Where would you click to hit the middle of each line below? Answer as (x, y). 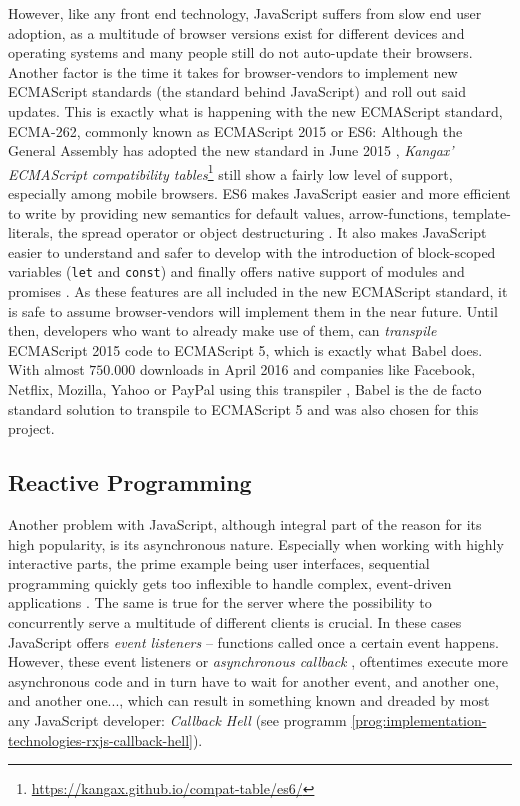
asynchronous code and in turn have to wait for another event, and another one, (253, 680)
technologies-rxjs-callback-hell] (100, 739)
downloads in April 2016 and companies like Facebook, (307, 369)
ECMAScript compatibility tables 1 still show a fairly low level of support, (230, 172)
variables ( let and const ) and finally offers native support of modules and (236, 271)
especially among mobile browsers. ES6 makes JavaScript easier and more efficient (259, 193)
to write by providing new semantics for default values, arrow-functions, (228, 212)
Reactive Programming (130, 482)
